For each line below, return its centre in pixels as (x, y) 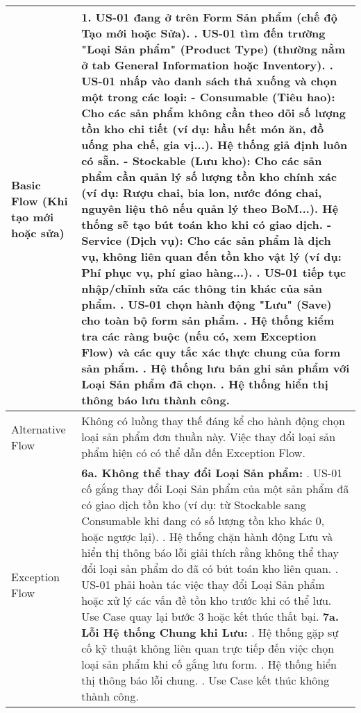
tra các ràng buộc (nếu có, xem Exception (199, 336)
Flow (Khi (40, 200)
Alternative (39, 429)
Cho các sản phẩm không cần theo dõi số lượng (213, 113)
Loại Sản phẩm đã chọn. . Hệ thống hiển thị (205, 384)
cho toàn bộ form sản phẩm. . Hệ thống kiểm (208, 320)
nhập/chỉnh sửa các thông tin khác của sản (202, 288)
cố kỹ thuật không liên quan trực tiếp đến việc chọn (208, 648)
